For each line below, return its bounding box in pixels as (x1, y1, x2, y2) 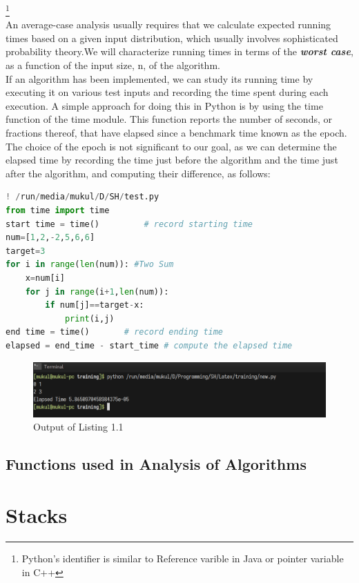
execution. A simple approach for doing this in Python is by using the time (6, 98, 323, 112)
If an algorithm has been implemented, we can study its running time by (6, 71, 313, 86)
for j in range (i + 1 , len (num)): (25, 286, 169, 297)
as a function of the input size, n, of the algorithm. (6, 58, 220, 72)
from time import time (6, 205, 110, 215)
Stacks (6, 500, 68, 528)
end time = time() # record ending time (6, 327, 224, 337)
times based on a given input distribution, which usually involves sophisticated (6, 30, 338, 45)
